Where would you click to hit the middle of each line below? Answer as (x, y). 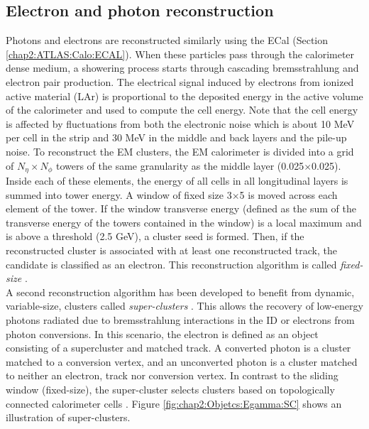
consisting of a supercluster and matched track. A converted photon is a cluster (178, 348)
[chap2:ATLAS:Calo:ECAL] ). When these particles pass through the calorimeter (180, 54)
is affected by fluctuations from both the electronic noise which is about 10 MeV (180, 123)
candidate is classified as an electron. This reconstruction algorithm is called (171, 264)
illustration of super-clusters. (68, 417)
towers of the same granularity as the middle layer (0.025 (180, 165)
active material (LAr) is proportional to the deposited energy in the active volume (184, 96)
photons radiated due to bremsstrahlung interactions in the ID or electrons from (180, 319)
